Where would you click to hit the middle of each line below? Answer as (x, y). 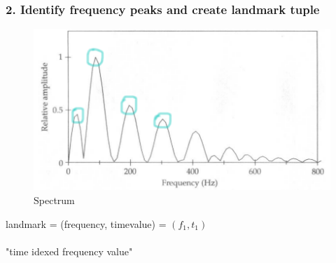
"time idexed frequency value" (69, 251)
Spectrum (54, 200)
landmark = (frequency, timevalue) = (86, 223)
